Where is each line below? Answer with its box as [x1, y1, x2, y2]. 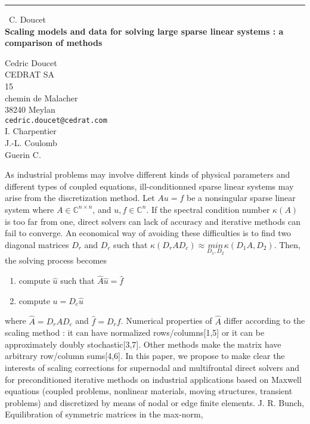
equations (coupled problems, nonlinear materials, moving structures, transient [5, 385, 293, 397]
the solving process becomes [5, 254, 107, 267]
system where [5, 203, 54, 215]
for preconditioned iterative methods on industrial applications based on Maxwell [5, 373, 302, 385]
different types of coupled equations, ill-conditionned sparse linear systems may [5, 179, 294, 192]
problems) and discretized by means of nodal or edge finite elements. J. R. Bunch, [5, 396, 305, 408]
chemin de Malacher [5, 91, 78, 104]
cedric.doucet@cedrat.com [5, 116, 107, 125]
